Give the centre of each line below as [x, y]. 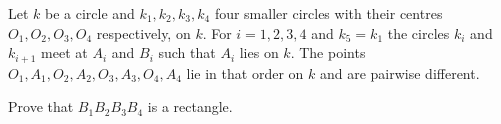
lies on [259, 52]
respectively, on [143, 32]
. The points [328, 52]
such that [187, 52]
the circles [418, 32]
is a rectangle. [190, 106]
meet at [64, 52]
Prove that [41, 106]
